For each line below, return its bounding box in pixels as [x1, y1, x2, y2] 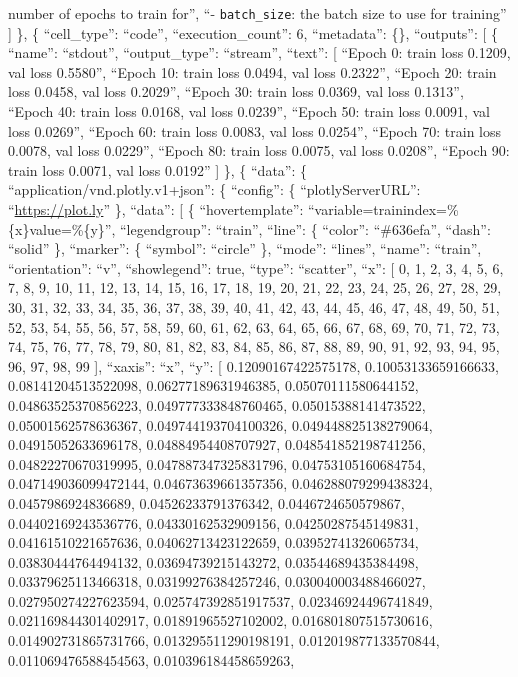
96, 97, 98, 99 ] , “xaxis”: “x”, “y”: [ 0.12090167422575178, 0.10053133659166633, [8, 355, 499, 376]
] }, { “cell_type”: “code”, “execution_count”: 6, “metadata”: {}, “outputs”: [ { [8, 22, 499, 43]
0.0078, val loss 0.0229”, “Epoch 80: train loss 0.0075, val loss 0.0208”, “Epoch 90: [8, 140, 510, 161]
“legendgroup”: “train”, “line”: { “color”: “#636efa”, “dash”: [119, 218, 491, 239]
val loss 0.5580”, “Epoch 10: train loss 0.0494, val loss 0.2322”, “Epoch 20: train [8, 61, 497, 82]
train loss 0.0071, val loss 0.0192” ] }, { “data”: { [8, 159, 308, 180]
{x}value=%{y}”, [8, 218, 116, 239]
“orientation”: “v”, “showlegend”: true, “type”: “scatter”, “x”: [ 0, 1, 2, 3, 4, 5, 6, [8, 257, 504, 278]
